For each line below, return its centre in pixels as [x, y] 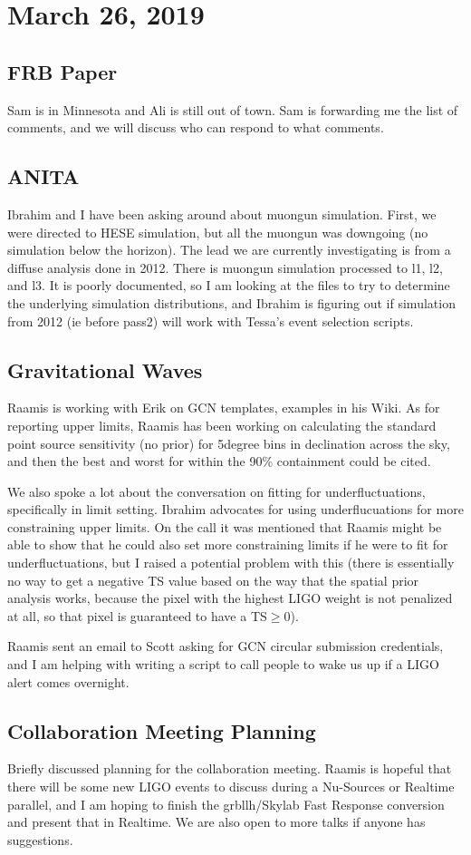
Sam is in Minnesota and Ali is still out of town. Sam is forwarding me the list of [233, 109]
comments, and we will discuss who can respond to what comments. [196, 127]
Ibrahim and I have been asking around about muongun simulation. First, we [222, 214]
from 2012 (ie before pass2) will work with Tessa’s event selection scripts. [211, 321]
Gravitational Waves [105, 369]
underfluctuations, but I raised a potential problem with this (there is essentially [231, 563]
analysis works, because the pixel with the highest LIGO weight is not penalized [230, 598]
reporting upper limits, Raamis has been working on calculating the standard [222, 425]
